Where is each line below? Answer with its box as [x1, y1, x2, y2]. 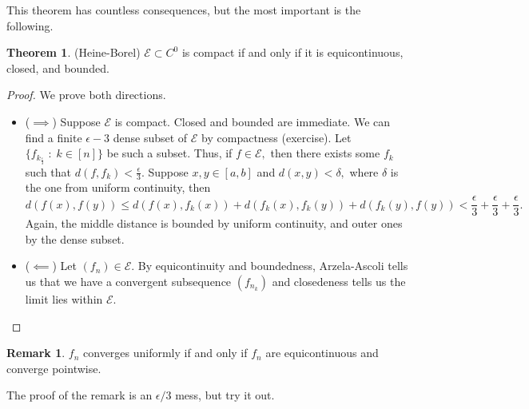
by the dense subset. [25, 230, 125, 247]
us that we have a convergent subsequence [25, 272, 232, 289]
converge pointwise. [6, 359, 101, 376]
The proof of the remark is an [6, 387, 153, 403]
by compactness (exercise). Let [201, 129, 352, 145]
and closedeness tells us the [272, 272, 406, 289]
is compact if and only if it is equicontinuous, [181, 44, 404, 61]
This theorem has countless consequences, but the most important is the [6, 2, 361, 18]
